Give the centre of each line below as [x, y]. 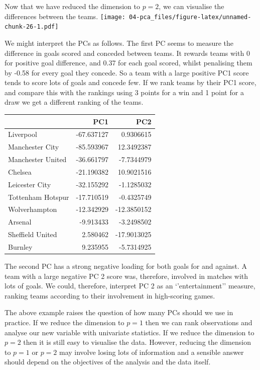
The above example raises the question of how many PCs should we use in [119, 312]
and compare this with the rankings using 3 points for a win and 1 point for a [124, 92]
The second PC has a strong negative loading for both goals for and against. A [126, 266]
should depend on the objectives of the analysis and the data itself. [108, 362]
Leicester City [30, 184]
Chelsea [20, 171]
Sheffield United [33, 234]
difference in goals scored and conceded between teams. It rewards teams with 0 [127, 53]
